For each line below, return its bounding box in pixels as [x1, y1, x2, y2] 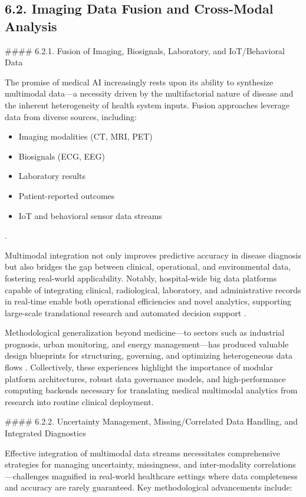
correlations [254, 458, 296, 471]
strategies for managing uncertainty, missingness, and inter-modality [5, 458, 251, 471]
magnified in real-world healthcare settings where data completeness [51, 469, 298, 482]
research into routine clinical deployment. [5, 395, 154, 407]
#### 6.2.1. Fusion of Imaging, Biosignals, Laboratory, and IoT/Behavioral [5, 44, 285, 57]
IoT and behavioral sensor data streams [18, 209, 162, 221]
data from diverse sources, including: [5, 110, 137, 122]
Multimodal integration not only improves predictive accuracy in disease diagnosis [5, 248, 302, 261]
